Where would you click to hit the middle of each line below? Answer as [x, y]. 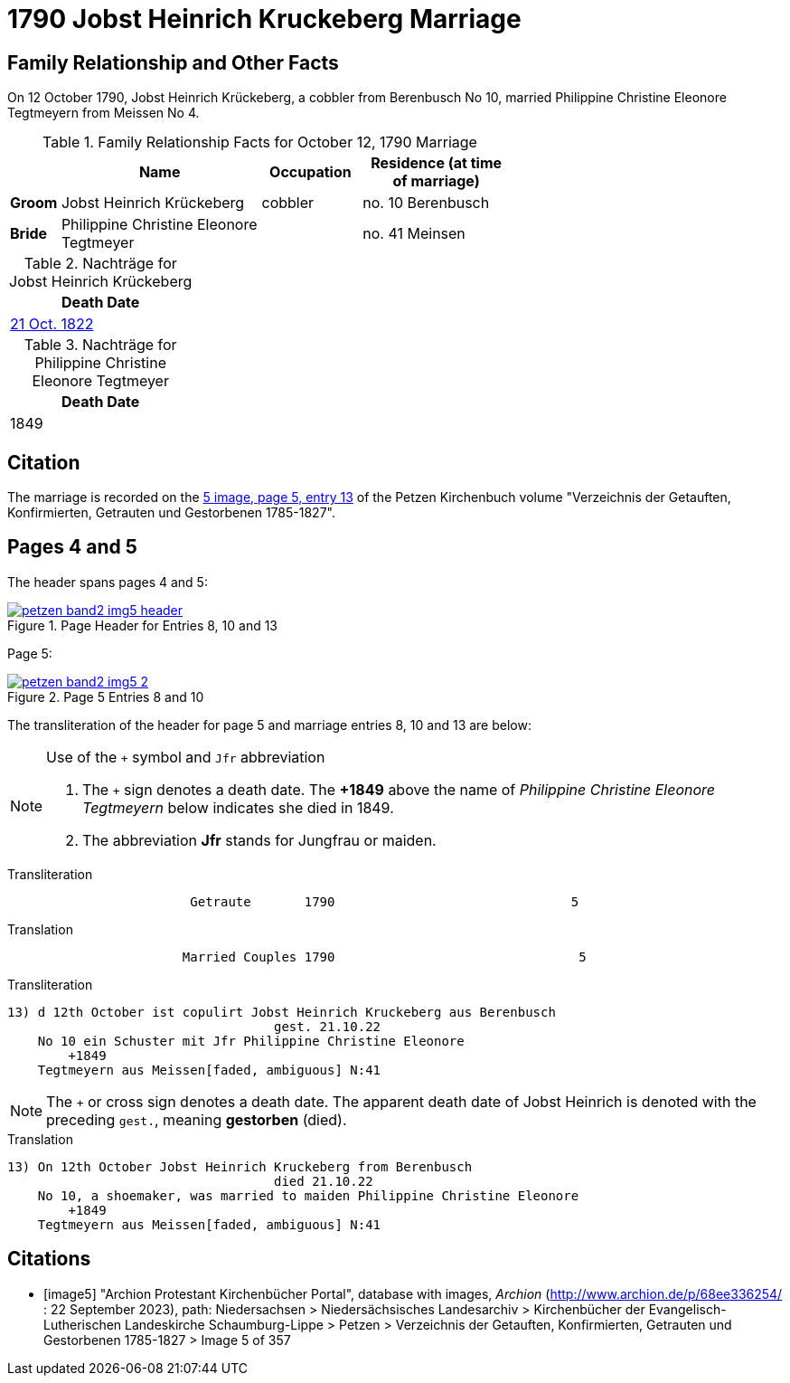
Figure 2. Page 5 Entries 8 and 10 [106, 696]
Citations [49, 1259]
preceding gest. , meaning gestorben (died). [197, 1119]
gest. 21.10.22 [328, 1026]
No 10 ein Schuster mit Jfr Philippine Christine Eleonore [251, 1041]
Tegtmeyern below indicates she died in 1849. [238, 807]
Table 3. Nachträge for [100, 345]
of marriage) [436, 181]
